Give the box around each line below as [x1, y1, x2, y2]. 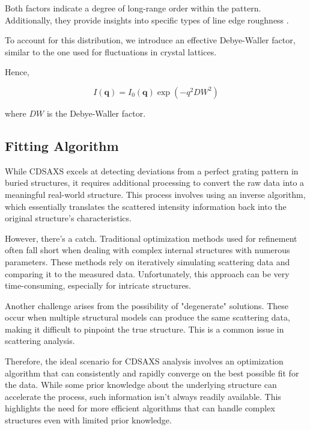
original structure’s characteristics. [5, 212, 132, 224]
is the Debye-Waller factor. [46, 106, 146, 119]
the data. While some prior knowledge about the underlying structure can [5, 378, 277, 391]
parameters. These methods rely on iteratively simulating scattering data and [5, 255, 290, 268]
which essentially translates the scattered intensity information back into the [5, 200, 287, 212]
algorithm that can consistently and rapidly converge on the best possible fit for [5, 366, 299, 379]
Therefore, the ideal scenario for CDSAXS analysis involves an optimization [5, 355, 284, 367]
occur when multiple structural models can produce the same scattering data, [5, 311, 290, 324]
